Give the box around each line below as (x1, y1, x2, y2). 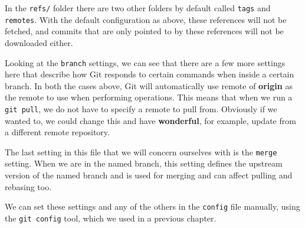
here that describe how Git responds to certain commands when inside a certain (5, 68, 294, 80)
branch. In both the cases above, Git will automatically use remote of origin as (5, 79, 293, 92)
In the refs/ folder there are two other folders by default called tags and (5, 2, 271, 14)
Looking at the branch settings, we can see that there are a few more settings (5, 56, 286, 69)
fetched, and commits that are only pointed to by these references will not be (5, 25, 284, 37)
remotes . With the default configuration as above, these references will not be (5, 13, 287, 25)
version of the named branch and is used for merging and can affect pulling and (5, 169, 293, 181)
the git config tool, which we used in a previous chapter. (5, 211, 217, 224)
